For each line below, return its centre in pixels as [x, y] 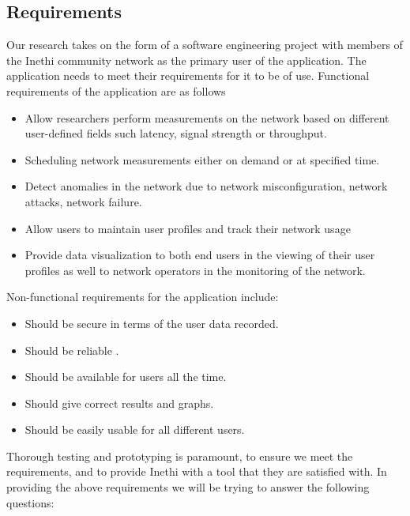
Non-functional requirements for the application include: [143, 297]
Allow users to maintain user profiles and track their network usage [188, 228]
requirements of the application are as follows [116, 90]
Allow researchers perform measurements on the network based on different [207, 117]
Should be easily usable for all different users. [135, 429]
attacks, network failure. [83, 201]
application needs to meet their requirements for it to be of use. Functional [188, 75]
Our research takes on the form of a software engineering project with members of [205, 45]
